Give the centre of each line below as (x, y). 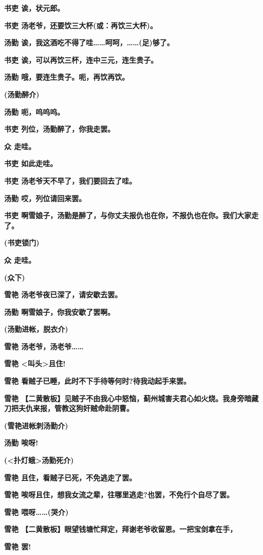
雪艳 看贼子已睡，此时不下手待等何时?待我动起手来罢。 (97, 381)
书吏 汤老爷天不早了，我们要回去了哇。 (70, 180)
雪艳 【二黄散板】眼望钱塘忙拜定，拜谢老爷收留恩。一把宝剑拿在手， (121, 529)
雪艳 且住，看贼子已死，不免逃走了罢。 (70, 477)
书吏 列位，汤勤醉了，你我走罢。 (60, 129)
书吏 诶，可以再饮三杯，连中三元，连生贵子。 (81, 59)
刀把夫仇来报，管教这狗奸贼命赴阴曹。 (69, 408)
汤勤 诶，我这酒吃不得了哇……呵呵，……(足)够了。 (89, 42)
